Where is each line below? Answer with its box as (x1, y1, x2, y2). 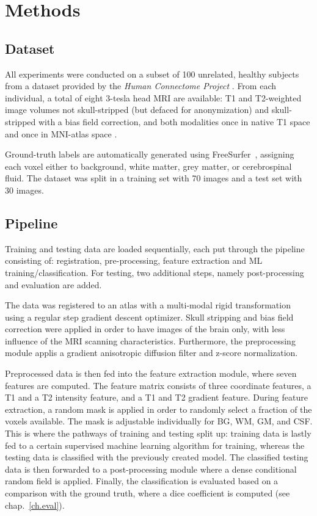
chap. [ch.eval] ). (5, 498, 65, 511)
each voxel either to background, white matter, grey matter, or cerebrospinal (5, 159, 292, 172)
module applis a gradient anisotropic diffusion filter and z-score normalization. (5, 346, 298, 359)
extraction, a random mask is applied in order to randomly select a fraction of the (5, 402, 312, 415)
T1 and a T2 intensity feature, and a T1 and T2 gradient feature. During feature (5, 391, 308, 404)
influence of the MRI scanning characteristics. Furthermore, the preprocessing (5, 334, 296, 347)
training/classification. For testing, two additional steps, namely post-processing (5, 266, 304, 278)
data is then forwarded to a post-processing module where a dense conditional (5, 462, 297, 475)
